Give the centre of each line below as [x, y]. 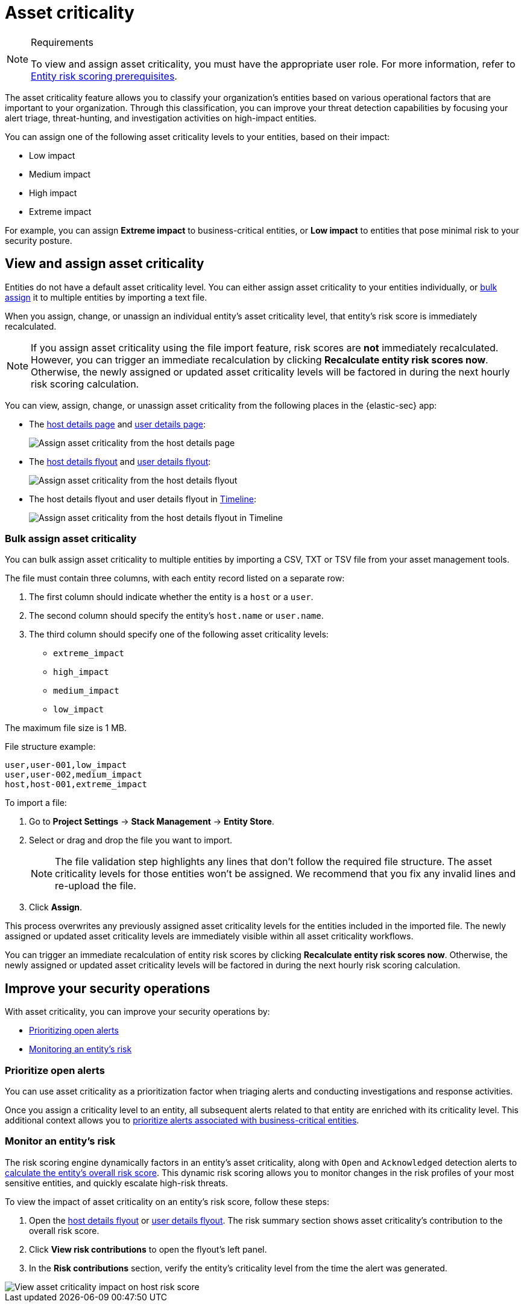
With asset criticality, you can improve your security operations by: [137, 1012]
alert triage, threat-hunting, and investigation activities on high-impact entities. [161, 118]
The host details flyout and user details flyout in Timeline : [143, 499]
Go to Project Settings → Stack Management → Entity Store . [152, 822]
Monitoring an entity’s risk [80, 1049]
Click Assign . [56, 907]
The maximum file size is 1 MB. [66, 728]
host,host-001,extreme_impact [76, 785]
